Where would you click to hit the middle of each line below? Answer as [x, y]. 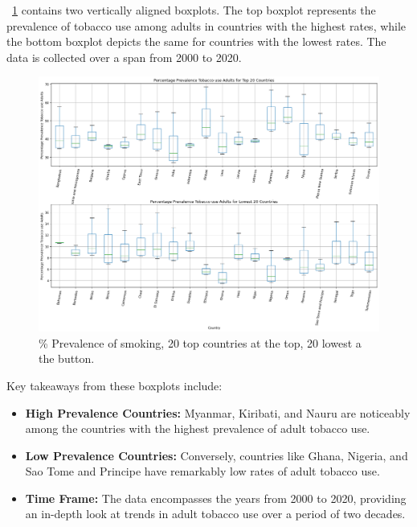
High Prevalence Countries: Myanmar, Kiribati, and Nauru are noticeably [218, 412]
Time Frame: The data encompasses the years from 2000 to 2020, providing [216, 498]
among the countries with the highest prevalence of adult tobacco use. [198, 428]
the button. [67, 358]
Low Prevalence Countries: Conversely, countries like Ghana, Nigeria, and [217, 455]
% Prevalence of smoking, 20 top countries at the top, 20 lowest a [200, 342]
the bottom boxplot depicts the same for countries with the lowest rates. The [196, 41]
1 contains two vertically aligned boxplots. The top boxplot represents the [194, 10]
